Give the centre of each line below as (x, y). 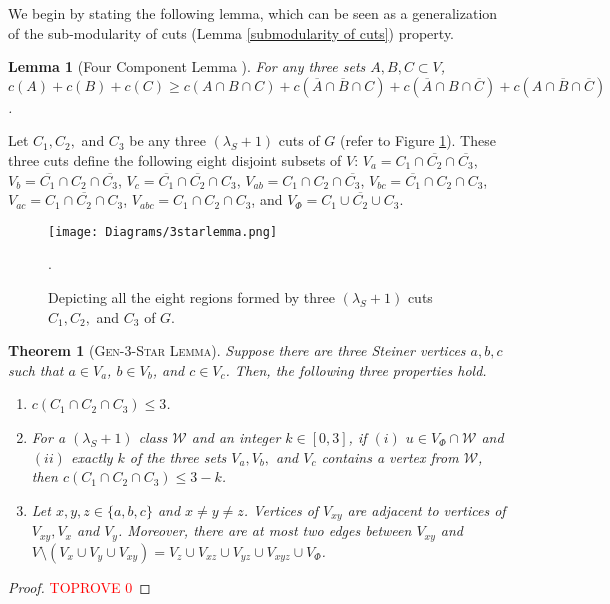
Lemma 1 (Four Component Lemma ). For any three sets (187, 66)
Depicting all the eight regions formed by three (191, 297)
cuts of (299, 140)
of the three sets (178, 456)
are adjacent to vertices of (426, 509)
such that (36, 369)
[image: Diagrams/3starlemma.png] (163, 231)
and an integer (236, 436)
